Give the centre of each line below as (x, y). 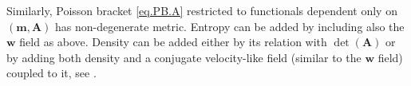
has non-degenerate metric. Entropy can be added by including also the (229, 26)
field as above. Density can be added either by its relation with (173, 42)
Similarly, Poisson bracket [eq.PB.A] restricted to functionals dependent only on (202, 10)
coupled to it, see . (51, 73)
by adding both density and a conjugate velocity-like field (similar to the (184, 57)
